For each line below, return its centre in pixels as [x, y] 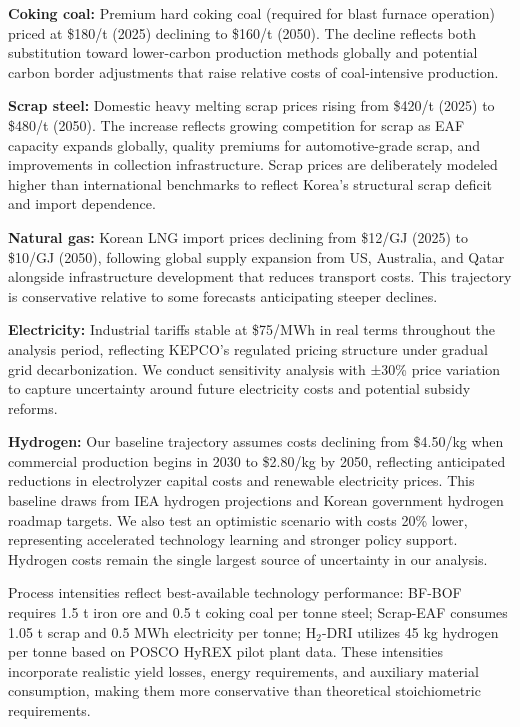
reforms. [33, 407]
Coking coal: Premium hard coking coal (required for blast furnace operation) [251, 13]
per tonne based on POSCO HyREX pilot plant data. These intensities [225, 651]
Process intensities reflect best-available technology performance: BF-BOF [235, 592]
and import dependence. [82, 203]
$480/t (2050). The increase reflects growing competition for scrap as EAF [236, 124]
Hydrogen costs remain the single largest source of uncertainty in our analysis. [248, 558]
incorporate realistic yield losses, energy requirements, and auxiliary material [243, 670]
